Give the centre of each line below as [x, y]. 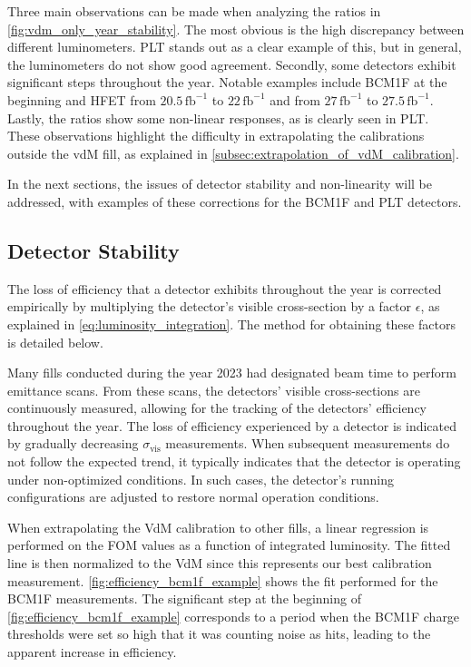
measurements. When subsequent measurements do [308, 443]
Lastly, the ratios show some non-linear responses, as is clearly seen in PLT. [218, 118]
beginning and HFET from [82, 99]
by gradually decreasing [73, 443]
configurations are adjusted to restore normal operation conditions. [193, 497]
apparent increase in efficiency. [92, 652]
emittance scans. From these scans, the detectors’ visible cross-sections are [214, 390]
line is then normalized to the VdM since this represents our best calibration [220, 563]
